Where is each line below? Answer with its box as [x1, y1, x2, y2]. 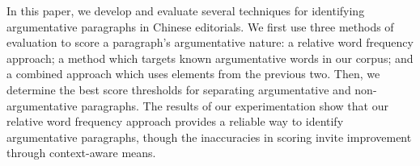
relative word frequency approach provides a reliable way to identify [6, 113, 344, 130]
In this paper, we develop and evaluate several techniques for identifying [6, 2, 365, 19]
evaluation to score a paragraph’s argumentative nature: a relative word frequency [6, 34, 414, 51]
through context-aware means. [6, 144, 156, 161]
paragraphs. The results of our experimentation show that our [81, 97, 388, 114]
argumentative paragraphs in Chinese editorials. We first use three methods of [6, 18, 394, 35]
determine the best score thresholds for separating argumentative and [6, 81, 351, 98]
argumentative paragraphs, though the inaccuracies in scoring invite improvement [6, 128, 412, 145]
